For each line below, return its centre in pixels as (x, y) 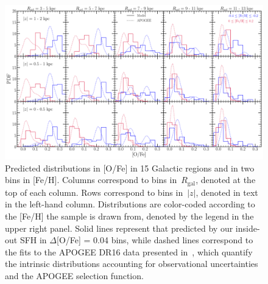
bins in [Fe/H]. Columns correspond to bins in (91, 180)
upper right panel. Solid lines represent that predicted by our (119, 228)
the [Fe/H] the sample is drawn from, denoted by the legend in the (129, 216)
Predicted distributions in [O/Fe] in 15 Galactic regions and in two (130, 168)
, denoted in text (227, 192)
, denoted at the (226, 180)
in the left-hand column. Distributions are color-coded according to (130, 204)
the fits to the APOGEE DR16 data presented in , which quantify (129, 251)
